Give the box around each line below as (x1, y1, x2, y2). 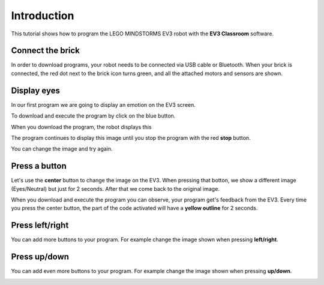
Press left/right (11, 220, 69, 230)
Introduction (11, 9, 74, 22)
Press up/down (11, 252, 69, 262)
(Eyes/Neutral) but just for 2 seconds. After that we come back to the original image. (11, 185, 220, 192)
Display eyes (11, 85, 60, 95)
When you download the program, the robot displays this (11, 123, 152, 130)
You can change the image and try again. (11, 145, 113, 152)
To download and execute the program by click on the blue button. (11, 112, 176, 119)
